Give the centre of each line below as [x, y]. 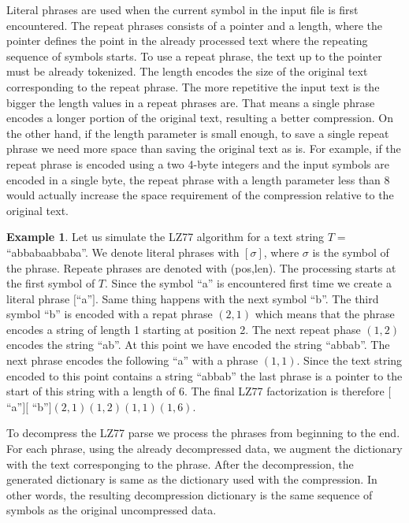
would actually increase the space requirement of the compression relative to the [200, 195]
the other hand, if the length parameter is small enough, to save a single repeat [198, 133]
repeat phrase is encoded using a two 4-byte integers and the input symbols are [198, 163]
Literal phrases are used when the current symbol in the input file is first [182, 9]
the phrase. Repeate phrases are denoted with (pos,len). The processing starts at [201, 267]
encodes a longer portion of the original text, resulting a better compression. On [200, 118]
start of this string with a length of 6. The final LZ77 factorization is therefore [195, 391]
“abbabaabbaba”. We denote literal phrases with [123, 252]
